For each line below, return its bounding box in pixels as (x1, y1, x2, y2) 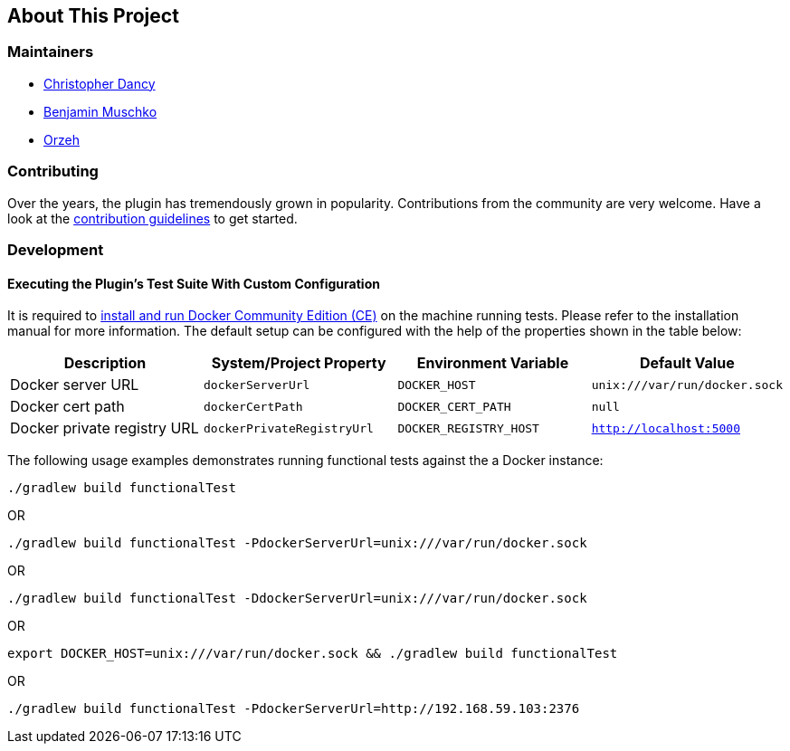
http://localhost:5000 (591, 421, 741, 435)
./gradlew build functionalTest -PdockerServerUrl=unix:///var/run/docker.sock (7, 536, 587, 551)
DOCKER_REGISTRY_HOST (397, 421, 539, 435)
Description (63, 354, 147, 373)
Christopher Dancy (43, 75, 156, 91)
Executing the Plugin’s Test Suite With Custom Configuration (7, 275, 380, 291)
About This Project (7, 5, 179, 27)
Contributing (7, 162, 99, 181)
